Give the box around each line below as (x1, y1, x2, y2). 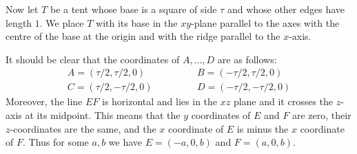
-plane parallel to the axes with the (191, 15, 340, 30)
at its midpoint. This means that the (25, 108, 181, 122)
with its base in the (96, 15, 178, 30)
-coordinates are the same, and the (10, 121, 156, 135)
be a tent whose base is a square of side (50, 2, 217, 16)
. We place (39, 15, 84, 30)
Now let (6, 2, 39, 16)
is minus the (236, 121, 289, 135)
